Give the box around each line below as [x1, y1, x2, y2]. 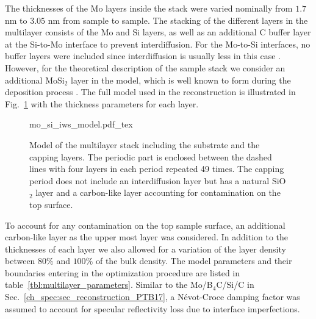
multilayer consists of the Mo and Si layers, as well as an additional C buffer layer [5, 26, 311, 38]
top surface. [29, 198, 73, 210]
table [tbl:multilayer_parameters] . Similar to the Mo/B [5, 278, 213, 291]
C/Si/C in [216, 278, 254, 291]
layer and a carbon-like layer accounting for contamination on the [35, 186, 281, 199]
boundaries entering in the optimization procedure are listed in [5, 266, 240, 279]
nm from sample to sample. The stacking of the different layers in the [48, 13, 308, 26]
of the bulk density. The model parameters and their [95, 254, 292, 267]
